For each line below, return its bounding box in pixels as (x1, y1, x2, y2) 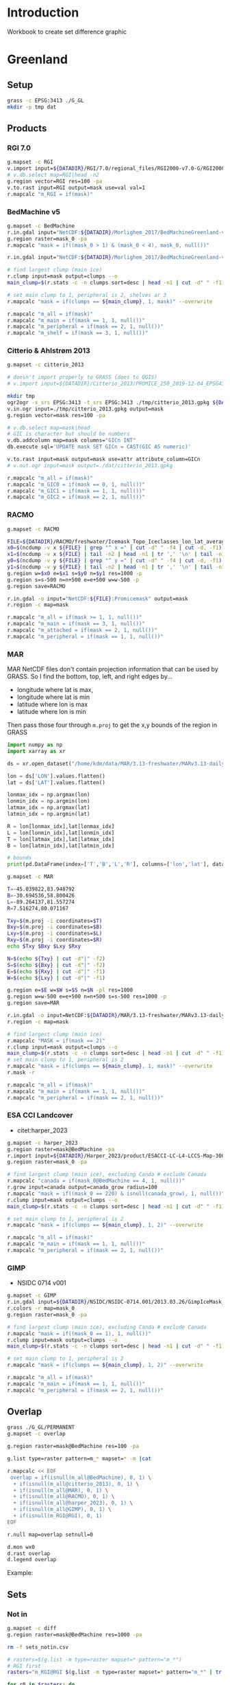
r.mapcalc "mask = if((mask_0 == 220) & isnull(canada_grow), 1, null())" (7, 1190, 225, 1197)
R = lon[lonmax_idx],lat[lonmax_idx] (7, 823, 115, 829)
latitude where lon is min (16, 708, 87, 716)
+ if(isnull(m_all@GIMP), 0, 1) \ (13, 1506, 112, 1513)
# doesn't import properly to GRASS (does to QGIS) (7, 374, 157, 381)
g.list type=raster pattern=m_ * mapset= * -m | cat (7, 1455, 152, 1462)
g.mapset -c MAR (7, 873, 53, 880)
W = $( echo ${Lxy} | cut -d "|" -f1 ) (7, 974, 106, 981)
